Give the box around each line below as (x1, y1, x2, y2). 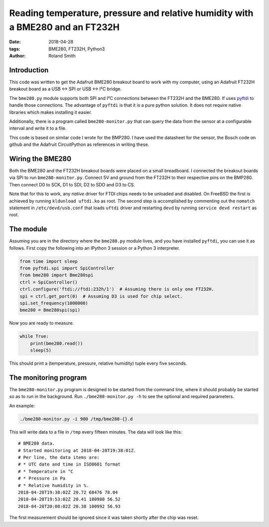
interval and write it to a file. (9, 125, 67, 131)
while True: (19, 334, 49, 339)
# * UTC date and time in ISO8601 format (18, 462, 121, 467)
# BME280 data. (18, 441, 55, 447)
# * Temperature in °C (18, 469, 74, 474)
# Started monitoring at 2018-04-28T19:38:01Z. (18, 448, 136, 453)
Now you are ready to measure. (9, 320, 74, 326)
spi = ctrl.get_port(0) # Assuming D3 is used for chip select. (19, 293, 183, 299)
